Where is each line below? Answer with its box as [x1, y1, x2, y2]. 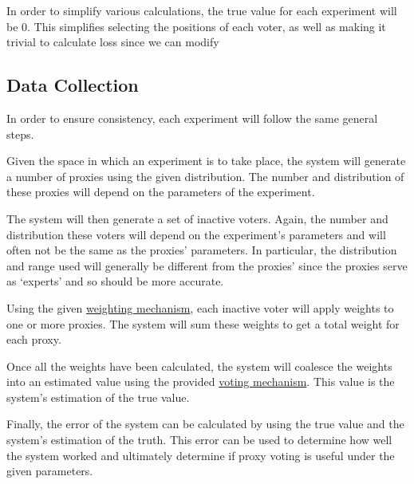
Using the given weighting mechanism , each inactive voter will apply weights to [6, 299, 394, 316]
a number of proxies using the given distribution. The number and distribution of [6, 167, 404, 184]
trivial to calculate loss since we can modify [6, 33, 219, 50]
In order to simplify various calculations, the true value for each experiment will [6, 2, 397, 18]
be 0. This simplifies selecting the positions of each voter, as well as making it [6, 18, 386, 34]
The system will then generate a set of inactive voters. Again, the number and [6, 210, 388, 226]
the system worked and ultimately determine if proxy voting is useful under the [6, 447, 395, 463]
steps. [6, 125, 34, 142]
